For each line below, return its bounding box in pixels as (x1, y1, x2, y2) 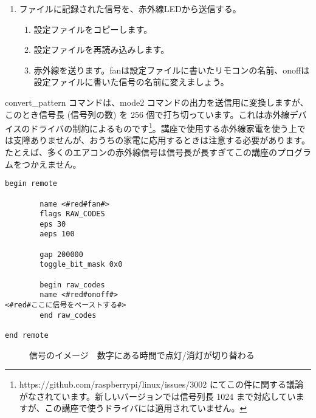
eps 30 (39, 219, 66, 228)
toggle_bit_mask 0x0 (39, 260, 123, 269)
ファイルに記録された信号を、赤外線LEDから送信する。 (19, 2, 241, 15)
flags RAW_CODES (39, 210, 105, 219)
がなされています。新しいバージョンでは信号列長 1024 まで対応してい (19, 389, 296, 402)
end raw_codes (39, 310, 97, 320)
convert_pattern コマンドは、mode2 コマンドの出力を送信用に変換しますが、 (5, 95, 309, 108)
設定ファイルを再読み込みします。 (33, 43, 170, 56)
